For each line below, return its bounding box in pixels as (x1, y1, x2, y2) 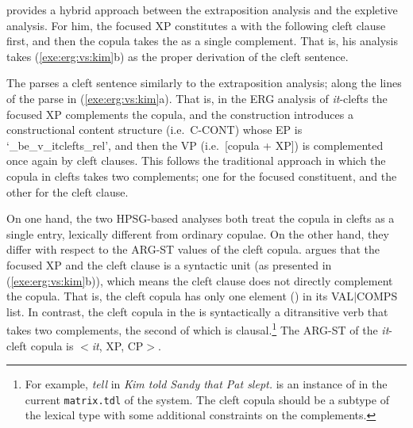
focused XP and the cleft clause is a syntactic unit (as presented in (6, 256, 332, 273)
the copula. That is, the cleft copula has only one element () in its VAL (6, 288, 354, 304)
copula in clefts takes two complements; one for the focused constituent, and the (6, 167, 397, 184)
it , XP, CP (91, 337, 144, 353)
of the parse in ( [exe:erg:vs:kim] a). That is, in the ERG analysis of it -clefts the (6, 90, 388, 106)
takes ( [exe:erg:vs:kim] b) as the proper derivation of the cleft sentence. (6, 48, 349, 64)
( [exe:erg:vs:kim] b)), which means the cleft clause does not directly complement (6, 272, 393, 289)
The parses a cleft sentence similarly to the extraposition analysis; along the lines (6, 75, 402, 91)
